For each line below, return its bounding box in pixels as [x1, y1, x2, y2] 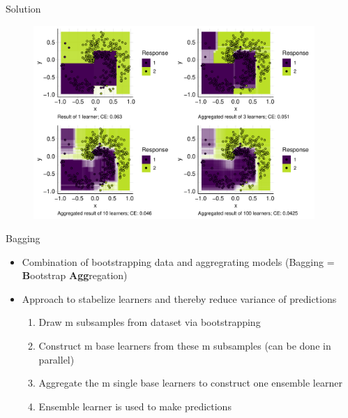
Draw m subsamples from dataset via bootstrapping [38, 315, 261, 329]
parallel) [38, 352, 75, 366]
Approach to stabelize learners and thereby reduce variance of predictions [22, 291, 337, 306]
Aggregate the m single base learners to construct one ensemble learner [38, 375, 342, 390]
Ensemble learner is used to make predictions [38, 398, 232, 413]
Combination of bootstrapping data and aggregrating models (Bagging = [22, 254, 335, 269]
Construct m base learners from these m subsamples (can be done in [38, 338, 331, 353]
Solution [6, 1, 41, 15]
